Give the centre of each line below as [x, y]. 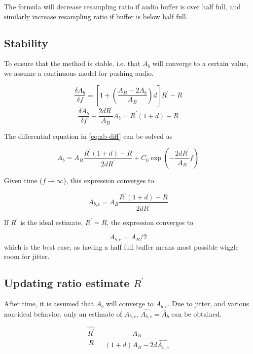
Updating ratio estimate [67, 283]
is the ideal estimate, [52, 222]
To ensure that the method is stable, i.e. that [72, 63]
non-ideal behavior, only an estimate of [63, 313]
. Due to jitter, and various [208, 304]
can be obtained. [197, 313]
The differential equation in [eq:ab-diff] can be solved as [88, 136]
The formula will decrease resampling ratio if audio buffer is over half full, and [122, 6]
